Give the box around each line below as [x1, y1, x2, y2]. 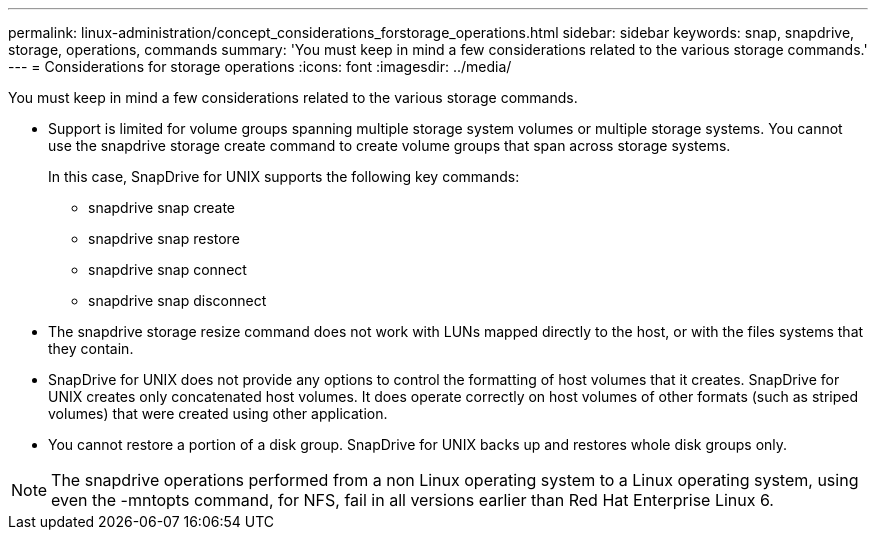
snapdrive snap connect [88, 261, 247, 278]
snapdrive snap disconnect [88, 292, 267, 309]
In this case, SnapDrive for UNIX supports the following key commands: [48, 168, 520, 185]
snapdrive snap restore [88, 230, 240, 247]
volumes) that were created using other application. [48, 405, 388, 422]
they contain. [48, 340, 134, 357]
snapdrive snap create [88, 199, 235, 216]
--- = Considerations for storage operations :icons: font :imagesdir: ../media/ [8, 58, 512, 75]
